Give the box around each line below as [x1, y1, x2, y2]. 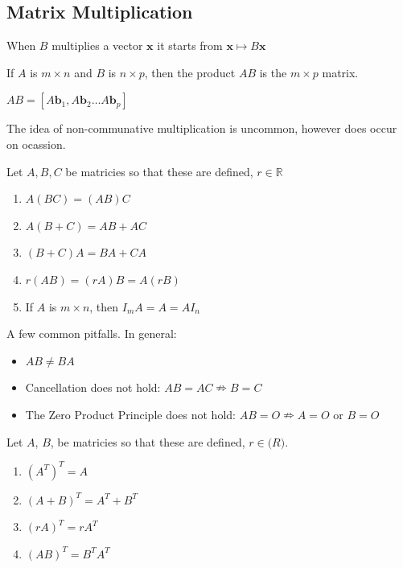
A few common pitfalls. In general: [6, 325, 177, 342]
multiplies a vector [51, 37, 143, 54]
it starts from [157, 37, 223, 54]
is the [259, 64, 287, 80]
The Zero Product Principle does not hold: [25, 405, 236, 422]
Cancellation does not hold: [25, 379, 161, 396]
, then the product [144, 64, 236, 80]
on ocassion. [6, 135, 66, 152]
